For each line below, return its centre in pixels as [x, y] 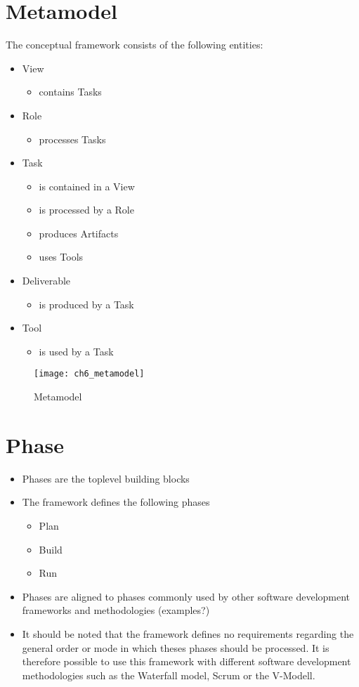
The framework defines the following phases [116, 502]
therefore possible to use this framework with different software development [187, 661]
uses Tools [61, 257]
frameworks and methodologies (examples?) [116, 610]
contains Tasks [70, 92]
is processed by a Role [86, 210]
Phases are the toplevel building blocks [106, 478]
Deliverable [46, 281]
